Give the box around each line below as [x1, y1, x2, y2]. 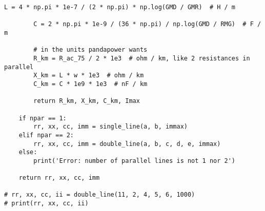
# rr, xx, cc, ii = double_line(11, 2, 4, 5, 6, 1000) [4, 191, 195, 199]
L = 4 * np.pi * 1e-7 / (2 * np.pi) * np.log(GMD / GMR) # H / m [4, 4, 236, 11]
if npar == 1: [18, 114, 67, 122]
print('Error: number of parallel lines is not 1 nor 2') [33, 157, 236, 164]
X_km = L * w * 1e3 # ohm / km [33, 72, 144, 79]
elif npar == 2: [18, 131, 74, 139]
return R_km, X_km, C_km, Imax [33, 97, 140, 105]
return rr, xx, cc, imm [18, 174, 100, 182]
